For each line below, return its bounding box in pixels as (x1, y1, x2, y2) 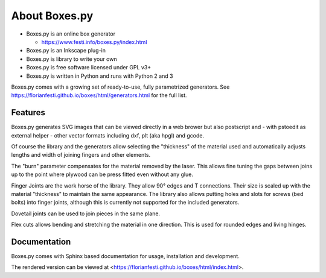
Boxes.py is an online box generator (26, 30, 116, 37)
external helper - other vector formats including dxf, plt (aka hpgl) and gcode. (11, 131, 205, 139)
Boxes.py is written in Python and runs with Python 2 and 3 (26, 72, 173, 80)
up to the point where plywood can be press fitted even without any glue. (11, 171, 193, 178)
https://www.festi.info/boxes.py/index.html (41, 38, 147, 45)
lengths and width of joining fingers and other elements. (11, 151, 151, 159)
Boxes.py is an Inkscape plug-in (26, 47, 106, 54)
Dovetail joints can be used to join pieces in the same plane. (11, 210, 160, 217)
